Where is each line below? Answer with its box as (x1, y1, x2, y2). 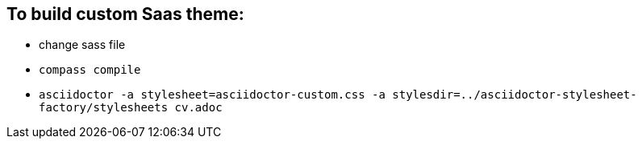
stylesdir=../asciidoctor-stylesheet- (392, 88, 637, 102)
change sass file (39, 38, 126, 52)
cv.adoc (174, 101, 223, 115)
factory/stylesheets (39, 101, 169, 115)
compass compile (39, 63, 141, 77)
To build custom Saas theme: (6, 4, 244, 24)
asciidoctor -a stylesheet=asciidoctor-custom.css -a (39, 88, 386, 102)
